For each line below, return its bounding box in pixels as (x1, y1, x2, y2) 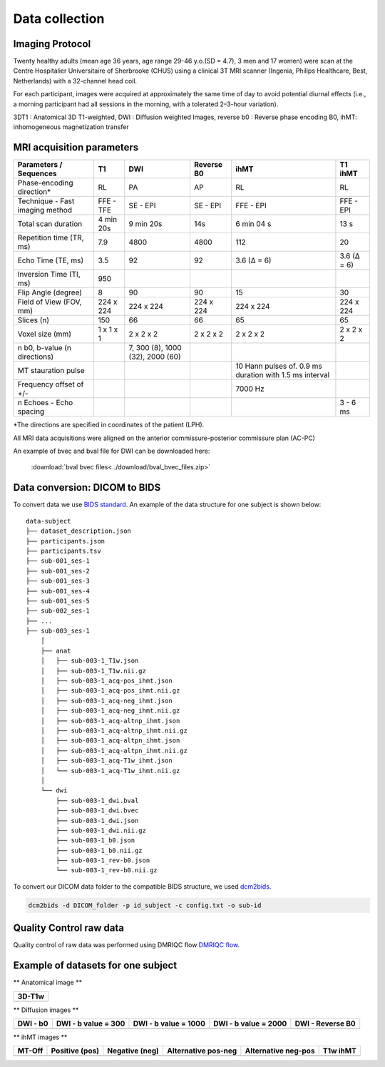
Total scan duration (17, 219, 83, 229)
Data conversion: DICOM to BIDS (13, 481, 161, 494)
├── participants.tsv (26, 546, 101, 555)
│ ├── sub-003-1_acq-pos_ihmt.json (40, 677, 173, 685)
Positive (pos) (51, 1046, 100, 1056)
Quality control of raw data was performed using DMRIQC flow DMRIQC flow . (13, 941, 240, 949)
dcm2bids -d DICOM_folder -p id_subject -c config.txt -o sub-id (28, 901, 262, 909)
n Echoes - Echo (17, 398, 73, 408)
